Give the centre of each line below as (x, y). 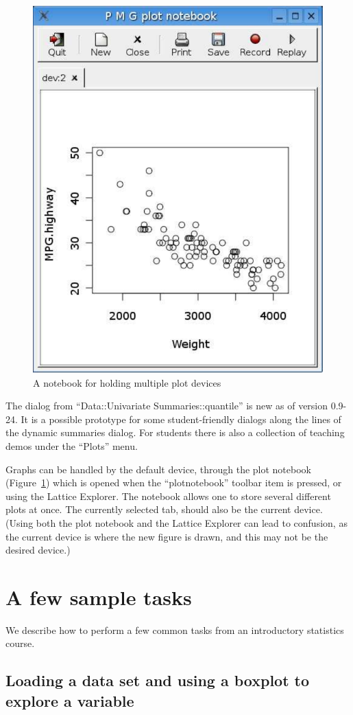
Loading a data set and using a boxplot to (158, 680)
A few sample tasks (99, 597)
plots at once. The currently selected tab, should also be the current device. (164, 509)
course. (20, 643)
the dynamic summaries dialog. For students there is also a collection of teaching (175, 432)
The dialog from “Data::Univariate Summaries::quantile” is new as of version (167, 406)
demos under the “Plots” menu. (72, 445)
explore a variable (70, 700)
